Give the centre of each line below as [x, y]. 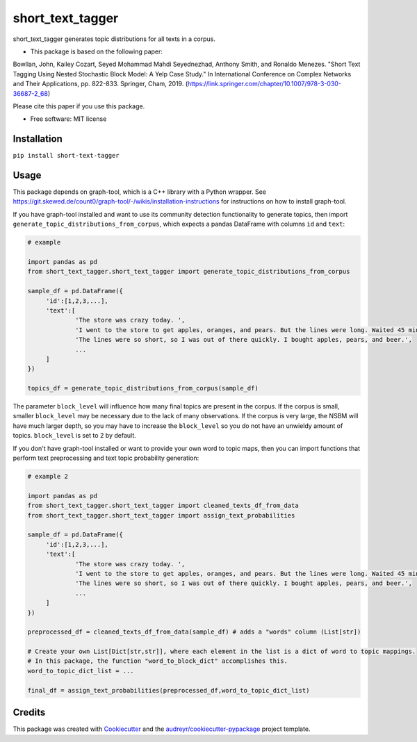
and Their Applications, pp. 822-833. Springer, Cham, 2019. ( [100, 84]
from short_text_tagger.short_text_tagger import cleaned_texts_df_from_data [163, 506]
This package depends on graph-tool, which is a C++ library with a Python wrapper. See [140, 192]
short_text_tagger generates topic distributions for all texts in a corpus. [114, 39]
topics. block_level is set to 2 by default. [75, 436]
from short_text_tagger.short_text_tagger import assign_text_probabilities [161, 515]
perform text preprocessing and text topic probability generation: [106, 458]
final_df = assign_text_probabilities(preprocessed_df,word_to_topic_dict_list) [169, 690]
